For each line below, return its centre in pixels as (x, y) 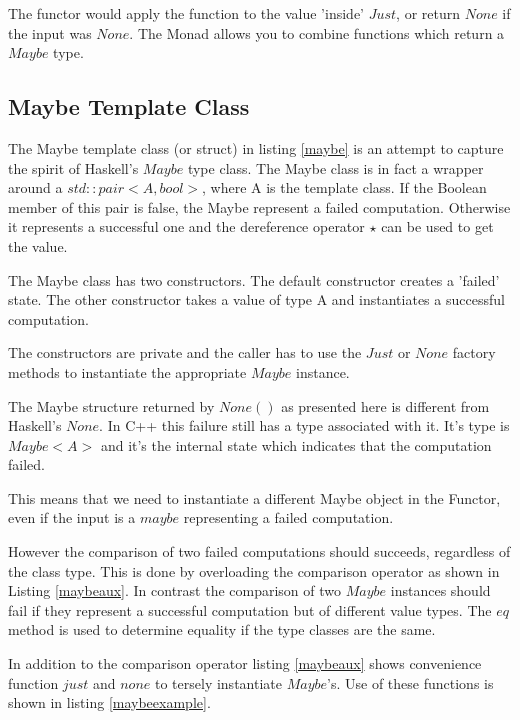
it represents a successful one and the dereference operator (186, 226)
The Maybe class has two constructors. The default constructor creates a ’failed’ (254, 279)
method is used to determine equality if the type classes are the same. (222, 629)
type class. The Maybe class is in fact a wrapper (335, 167)
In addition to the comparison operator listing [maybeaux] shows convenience (245, 663)
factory (474, 352)
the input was (50, 32)
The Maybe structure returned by (111, 405)
